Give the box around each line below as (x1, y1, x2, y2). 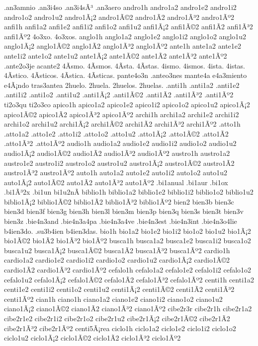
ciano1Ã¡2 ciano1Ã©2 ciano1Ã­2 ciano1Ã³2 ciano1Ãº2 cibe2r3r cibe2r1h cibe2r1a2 (4, 303, 252, 314)
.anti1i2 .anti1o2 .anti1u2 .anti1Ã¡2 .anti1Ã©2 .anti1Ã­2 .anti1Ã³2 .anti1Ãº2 (4, 89, 234, 100)
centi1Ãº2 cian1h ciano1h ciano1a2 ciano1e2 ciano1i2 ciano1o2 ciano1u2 (4, 293, 223, 304)
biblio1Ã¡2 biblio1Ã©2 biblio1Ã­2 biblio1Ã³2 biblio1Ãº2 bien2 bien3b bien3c (4, 196, 234, 207)
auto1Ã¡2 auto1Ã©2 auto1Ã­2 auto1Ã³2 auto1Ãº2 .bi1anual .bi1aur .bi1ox (4, 177, 228, 187)
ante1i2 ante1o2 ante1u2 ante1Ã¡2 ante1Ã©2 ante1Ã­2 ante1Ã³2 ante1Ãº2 (4, 50, 227, 61)
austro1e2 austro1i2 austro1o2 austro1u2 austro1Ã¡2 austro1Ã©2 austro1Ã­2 (4, 157, 235, 168)
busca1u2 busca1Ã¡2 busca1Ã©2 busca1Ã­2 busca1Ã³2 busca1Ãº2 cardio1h (4, 245, 230, 255)
